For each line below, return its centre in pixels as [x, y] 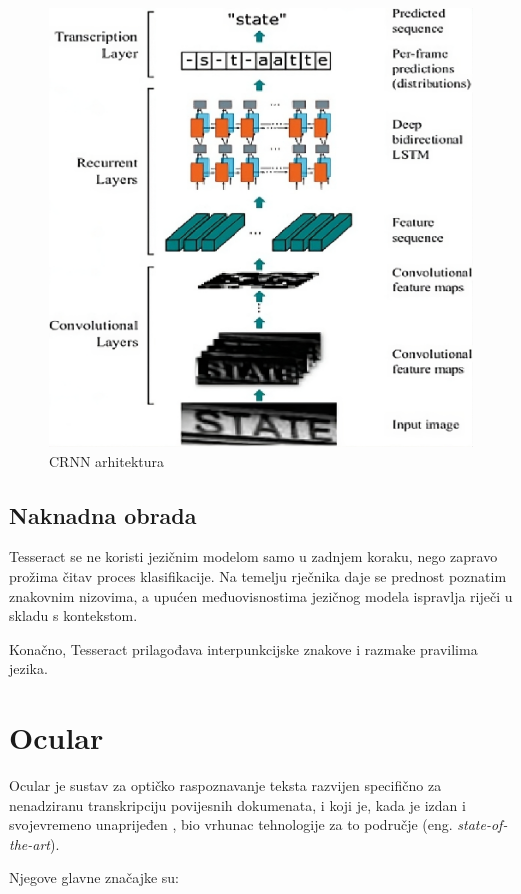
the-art [29, 843]
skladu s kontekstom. [73, 615]
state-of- [482, 824]
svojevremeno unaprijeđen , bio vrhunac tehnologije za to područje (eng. [231, 824]
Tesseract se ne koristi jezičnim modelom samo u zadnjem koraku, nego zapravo [253, 556]
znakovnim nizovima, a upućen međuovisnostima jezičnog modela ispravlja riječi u [261, 595]
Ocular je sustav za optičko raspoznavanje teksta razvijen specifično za [225, 785]
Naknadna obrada [103, 514]
